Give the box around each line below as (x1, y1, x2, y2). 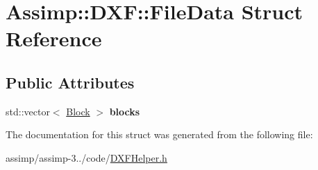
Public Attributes (6, 71, 135, 93)
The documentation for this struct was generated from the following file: (6, 127, 313, 142)
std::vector (6, 104, 50, 118)
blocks (109, 104, 140, 118)
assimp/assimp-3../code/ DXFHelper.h (6, 150, 167, 164)
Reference (6, 24, 102, 53)
